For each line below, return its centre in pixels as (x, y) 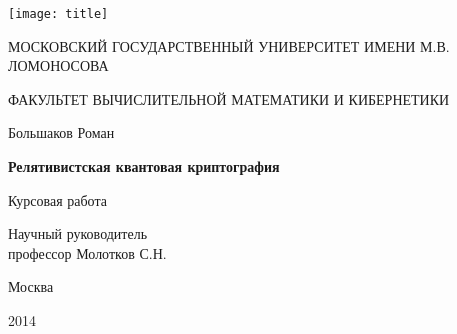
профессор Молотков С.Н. (87, 252)
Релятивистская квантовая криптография (144, 166)
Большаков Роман (61, 132)
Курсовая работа (57, 199)
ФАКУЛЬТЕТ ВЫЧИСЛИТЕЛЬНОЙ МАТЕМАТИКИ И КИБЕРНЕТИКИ (229, 98)
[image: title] (58, 14)
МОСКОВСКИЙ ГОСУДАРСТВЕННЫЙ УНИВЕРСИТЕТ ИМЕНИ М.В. (229, 45)
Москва (31, 286)
